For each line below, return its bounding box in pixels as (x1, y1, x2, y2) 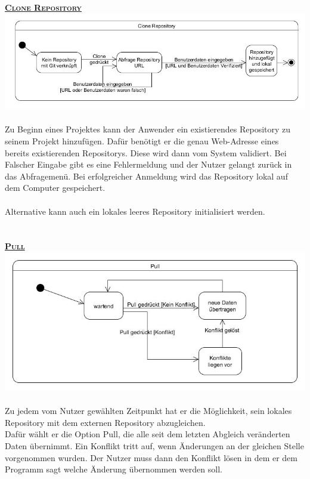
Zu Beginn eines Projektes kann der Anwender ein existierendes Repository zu (5, 123, 291, 135)
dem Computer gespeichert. (5, 181, 106, 194)
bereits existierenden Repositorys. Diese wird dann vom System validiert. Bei (5, 146, 287, 159)
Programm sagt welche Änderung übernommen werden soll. (5, 463, 222, 475)
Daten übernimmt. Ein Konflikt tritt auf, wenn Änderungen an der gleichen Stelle (5, 439, 304, 452)
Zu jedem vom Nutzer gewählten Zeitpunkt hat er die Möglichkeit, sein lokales (5, 404, 292, 417)
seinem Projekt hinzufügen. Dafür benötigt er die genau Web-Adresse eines (5, 134, 279, 147)
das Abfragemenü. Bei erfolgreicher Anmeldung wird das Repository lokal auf (5, 169, 288, 182)
